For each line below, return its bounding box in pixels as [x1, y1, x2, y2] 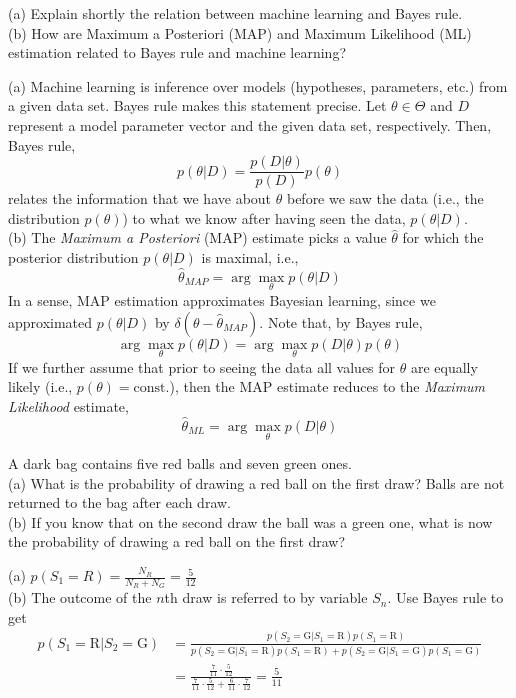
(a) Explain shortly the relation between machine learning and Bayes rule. [8, 3, 463, 23]
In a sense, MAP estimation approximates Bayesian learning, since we [8, 290, 436, 311]
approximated [8, 311, 93, 332]
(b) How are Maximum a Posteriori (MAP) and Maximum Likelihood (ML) [8, 22, 472, 43]
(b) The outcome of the [8, 587, 152, 608]
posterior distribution [8, 247, 139, 267]
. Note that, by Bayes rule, [259, 311, 423, 332]
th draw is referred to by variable [164, 587, 368, 608]
